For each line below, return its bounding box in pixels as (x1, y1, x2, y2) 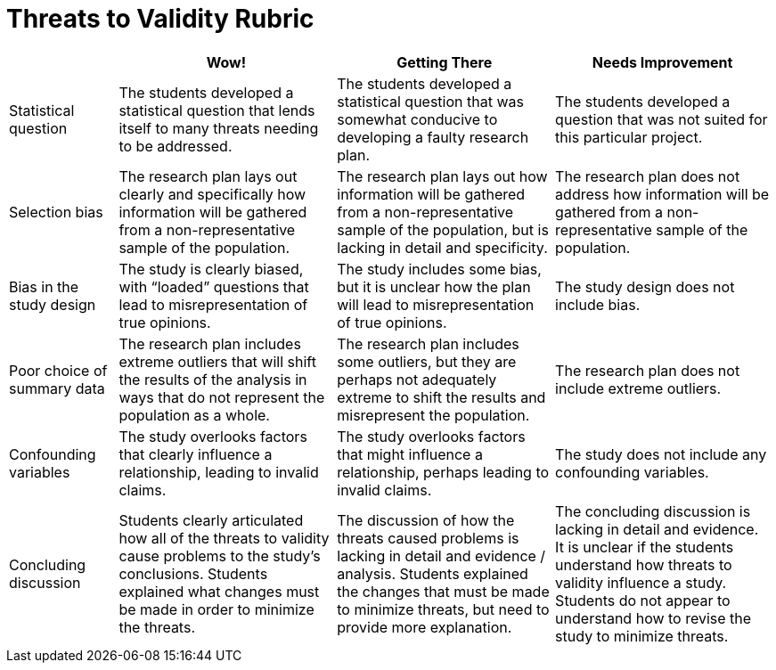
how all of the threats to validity (118, 528, 330, 547)
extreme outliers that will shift (118, 352, 316, 371)
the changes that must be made (337, 582, 550, 601)
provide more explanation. (337, 617, 512, 636)
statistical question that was (337, 92, 524, 110)
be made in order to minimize (118, 600, 314, 618)
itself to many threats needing (118, 118, 319, 137)
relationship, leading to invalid (118, 462, 319, 481)
